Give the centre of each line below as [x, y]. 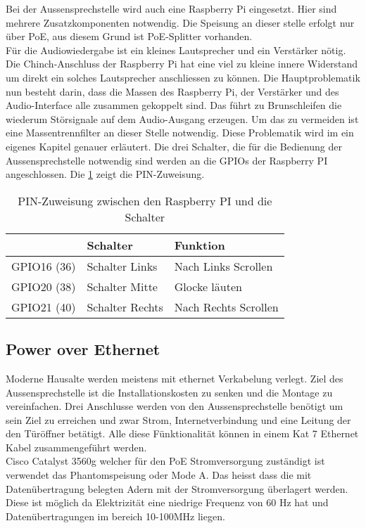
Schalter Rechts [125, 307]
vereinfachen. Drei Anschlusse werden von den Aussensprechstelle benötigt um [175, 406]
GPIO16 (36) [44, 266]
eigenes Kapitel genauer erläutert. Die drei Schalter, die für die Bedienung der [174, 146]
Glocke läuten [208, 286]
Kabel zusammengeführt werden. [76, 447]
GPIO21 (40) [44, 307]
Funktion [200, 245]
